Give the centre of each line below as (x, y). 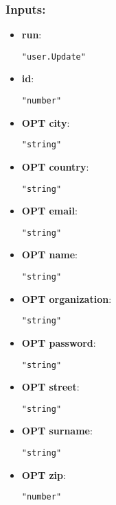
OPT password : (59, 342)
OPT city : (46, 122)
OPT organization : (67, 298)
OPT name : (49, 255)
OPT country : (55, 166)
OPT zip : (44, 475)
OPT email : (49, 211)
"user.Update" (54, 57)
